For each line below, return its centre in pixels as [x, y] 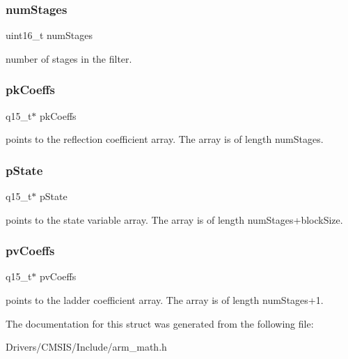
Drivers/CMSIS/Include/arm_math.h [86, 347]
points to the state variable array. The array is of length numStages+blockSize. [174, 219]
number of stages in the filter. [69, 58]
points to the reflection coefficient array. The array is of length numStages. [165, 139]
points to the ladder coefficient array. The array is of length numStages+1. [165, 300]
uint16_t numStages [49, 35]
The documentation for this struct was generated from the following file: [160, 323]
